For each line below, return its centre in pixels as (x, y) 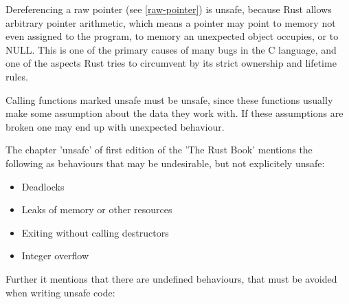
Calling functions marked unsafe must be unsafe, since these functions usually (169, 99)
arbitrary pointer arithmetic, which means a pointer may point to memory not (171, 22)
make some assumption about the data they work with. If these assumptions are (174, 113)
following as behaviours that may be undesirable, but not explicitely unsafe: (165, 163)
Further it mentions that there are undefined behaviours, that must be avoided (171, 278)
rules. (17, 76)
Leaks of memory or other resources (97, 209)
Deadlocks (43, 186)
